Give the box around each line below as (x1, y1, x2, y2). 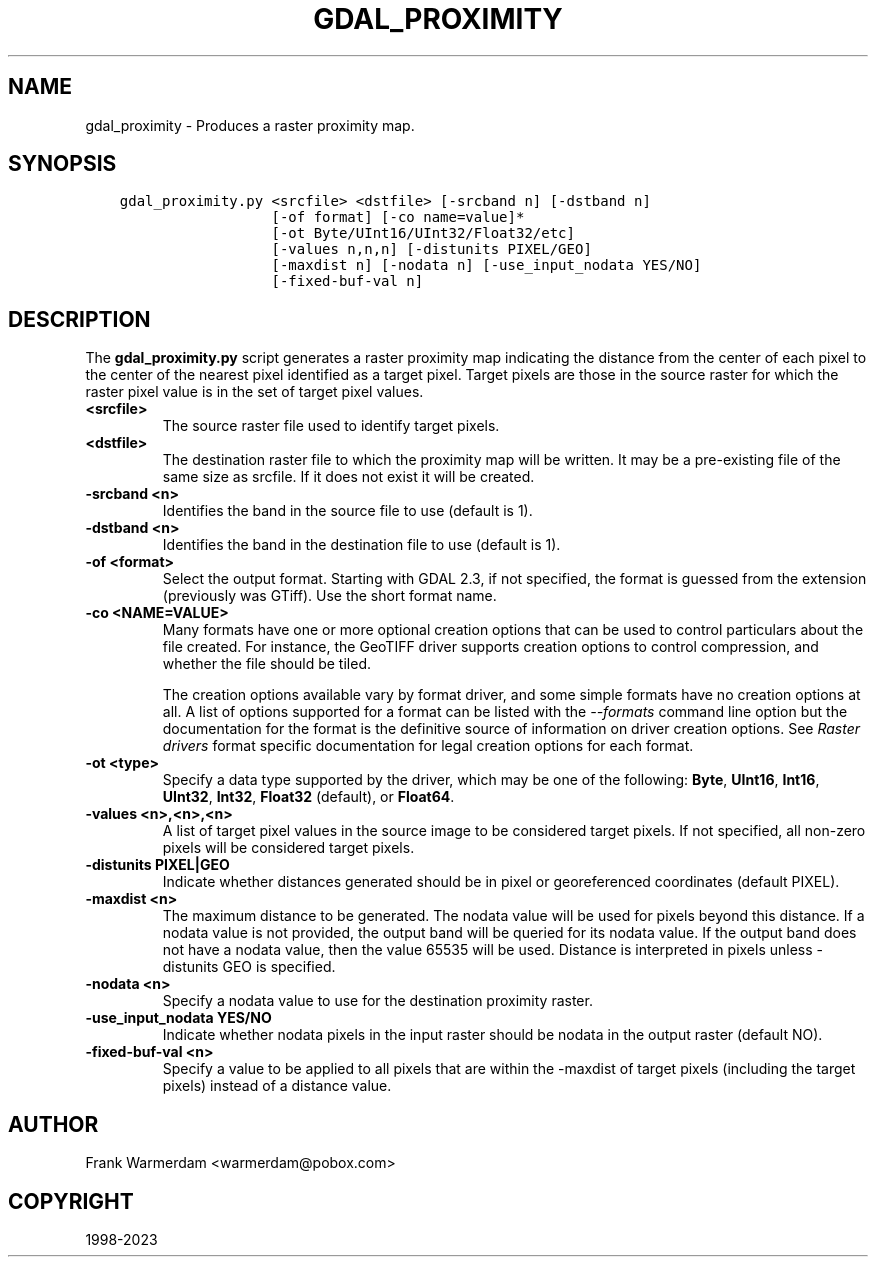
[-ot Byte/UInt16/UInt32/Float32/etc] (271, 225, 575, 242)
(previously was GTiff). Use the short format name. (162, 587, 497, 605)
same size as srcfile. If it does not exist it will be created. (162, 468, 535, 486)
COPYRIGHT (8, 1188, 134, 1214)
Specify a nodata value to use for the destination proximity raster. (162, 992, 593, 1010)
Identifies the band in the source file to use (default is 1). (162, 502, 533, 520)
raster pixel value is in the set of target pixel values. (85, 383, 424, 401)
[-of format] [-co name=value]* (271, 209, 525, 226)
